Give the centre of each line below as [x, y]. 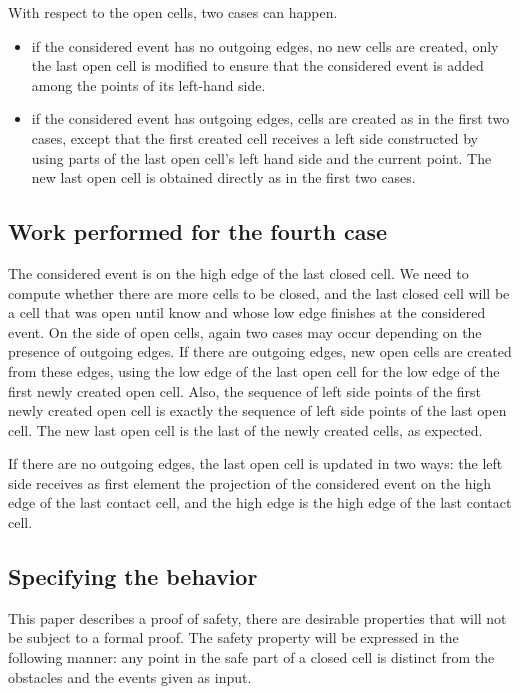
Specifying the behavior [133, 576]
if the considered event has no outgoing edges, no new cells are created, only [265, 45]
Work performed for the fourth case [198, 231]
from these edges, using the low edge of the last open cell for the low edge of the [254, 370]
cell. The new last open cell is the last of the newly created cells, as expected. [245, 429]
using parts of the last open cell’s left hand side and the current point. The [261, 157]
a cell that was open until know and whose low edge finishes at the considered [247, 312]
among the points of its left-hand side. [148, 84]
